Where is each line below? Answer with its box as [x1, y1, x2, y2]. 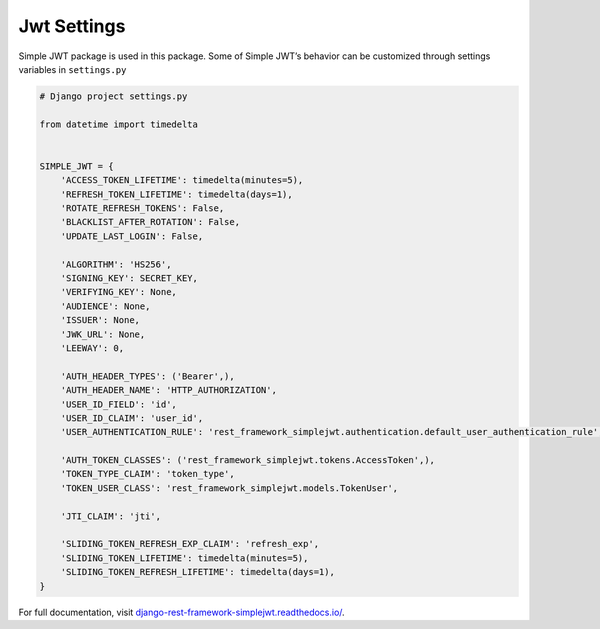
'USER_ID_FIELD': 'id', [60, 398, 177, 410]
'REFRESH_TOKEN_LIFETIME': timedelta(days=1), [60, 188, 294, 200]
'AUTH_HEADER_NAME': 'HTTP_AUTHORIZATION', [60, 385, 277, 396]
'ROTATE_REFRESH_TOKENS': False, [60, 203, 225, 214]
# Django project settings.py [39, 90, 188, 102]
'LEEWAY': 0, [60, 342, 125, 354]
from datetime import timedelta [39, 118, 199, 130]
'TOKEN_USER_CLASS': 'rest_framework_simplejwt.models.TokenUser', [60, 482, 399, 494]
